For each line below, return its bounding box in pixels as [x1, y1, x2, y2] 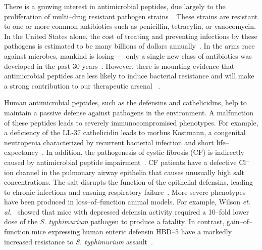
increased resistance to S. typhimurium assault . [4, 236, 153, 246]
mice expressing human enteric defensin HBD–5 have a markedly [31, 226, 232, 237]
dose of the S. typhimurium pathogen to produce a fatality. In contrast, [4, 216, 225, 227]
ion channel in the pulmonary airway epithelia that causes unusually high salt [4, 166, 245, 177]
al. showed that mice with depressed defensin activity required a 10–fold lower [4, 206, 249, 217]
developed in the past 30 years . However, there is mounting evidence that [4, 60, 235, 71]
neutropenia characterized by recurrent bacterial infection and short [4, 137, 214, 147]
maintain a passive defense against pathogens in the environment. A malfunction [4, 107, 253, 117]
